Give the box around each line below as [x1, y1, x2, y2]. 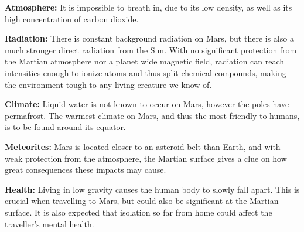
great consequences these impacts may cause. [5, 163, 166, 176]
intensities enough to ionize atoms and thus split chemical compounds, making [5, 66, 286, 79]
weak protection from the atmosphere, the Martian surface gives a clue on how [5, 152, 287, 164]
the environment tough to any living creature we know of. [5, 78, 212, 90]
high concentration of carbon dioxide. [5, 12, 139, 25]
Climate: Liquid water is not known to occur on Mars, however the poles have [5, 98, 289, 110]
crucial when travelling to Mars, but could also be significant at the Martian [5, 195, 279, 207]
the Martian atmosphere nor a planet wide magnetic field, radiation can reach [5, 55, 285, 67]
